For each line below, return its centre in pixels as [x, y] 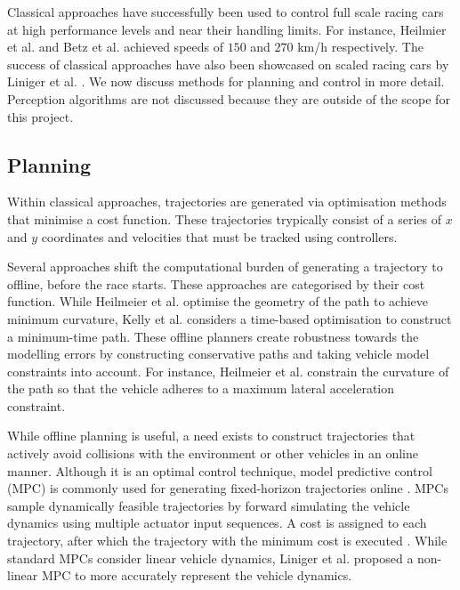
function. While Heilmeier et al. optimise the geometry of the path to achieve [218, 301]
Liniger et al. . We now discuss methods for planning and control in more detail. [226, 81]
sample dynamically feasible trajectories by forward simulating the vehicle [209, 505]
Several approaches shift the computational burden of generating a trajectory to [225, 267]
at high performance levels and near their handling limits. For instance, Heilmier [227, 29]
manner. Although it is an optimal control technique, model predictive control [220, 470]
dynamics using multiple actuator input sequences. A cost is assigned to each [217, 523]
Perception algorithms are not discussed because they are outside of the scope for [229, 98]
